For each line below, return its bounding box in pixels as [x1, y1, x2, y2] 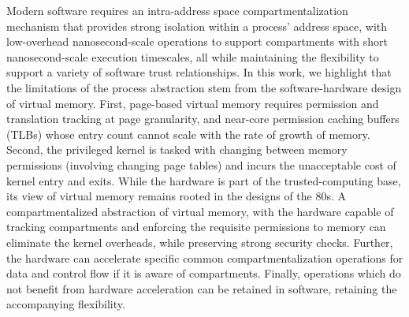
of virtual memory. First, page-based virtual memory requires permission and [6, 95, 379, 111]
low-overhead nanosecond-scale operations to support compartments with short [6, 33, 389, 50]
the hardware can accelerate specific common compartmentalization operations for [6, 249, 403, 266]
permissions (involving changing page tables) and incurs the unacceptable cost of [6, 156, 396, 173]
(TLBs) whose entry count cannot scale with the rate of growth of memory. [6, 125, 370, 142]
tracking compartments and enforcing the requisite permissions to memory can [6, 218, 386, 235]
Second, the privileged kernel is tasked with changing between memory [6, 141, 348, 158]
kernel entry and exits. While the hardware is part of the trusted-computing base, [6, 172, 401, 188]
